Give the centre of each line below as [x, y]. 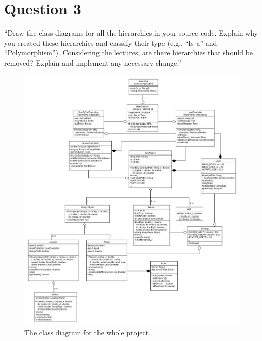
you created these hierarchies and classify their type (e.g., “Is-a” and [111, 42]
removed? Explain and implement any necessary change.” [93, 62]
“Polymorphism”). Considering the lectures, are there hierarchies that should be [129, 53]
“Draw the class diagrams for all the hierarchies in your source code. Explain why [131, 33]
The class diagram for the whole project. [87, 332]
